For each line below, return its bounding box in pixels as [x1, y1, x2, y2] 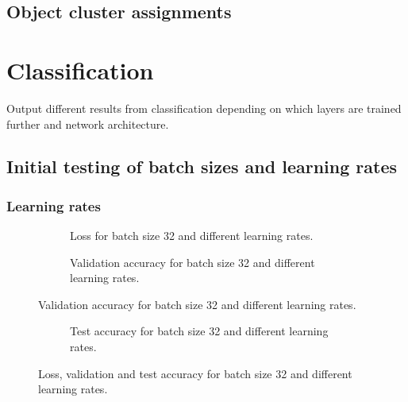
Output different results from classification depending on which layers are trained [6, 99, 402, 116]
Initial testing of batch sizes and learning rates [6, 154, 398, 179]
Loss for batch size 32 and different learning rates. [70, 227, 314, 244]
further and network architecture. [6, 115, 169, 132]
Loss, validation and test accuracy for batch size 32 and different [38, 365, 352, 381]
